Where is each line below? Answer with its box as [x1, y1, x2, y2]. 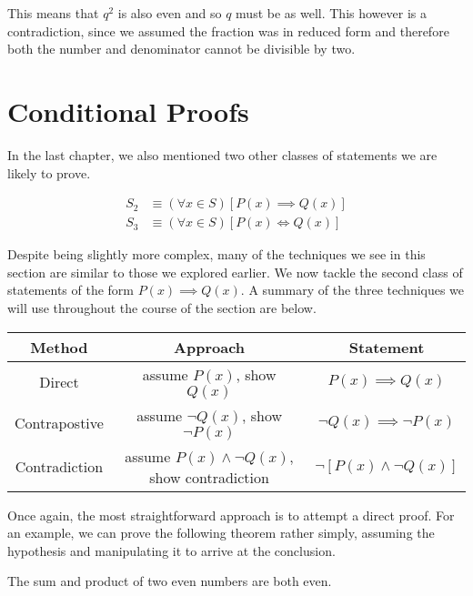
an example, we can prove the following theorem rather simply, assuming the [7, 523, 435, 542]
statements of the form [7, 280, 135, 299]
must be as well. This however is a [236, 4, 427, 22]
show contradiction [149, 466, 269, 488]
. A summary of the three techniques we [240, 280, 465, 299]
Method [30, 336, 88, 358]
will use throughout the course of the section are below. [7, 298, 317, 317]
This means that [7, 4, 99, 22]
